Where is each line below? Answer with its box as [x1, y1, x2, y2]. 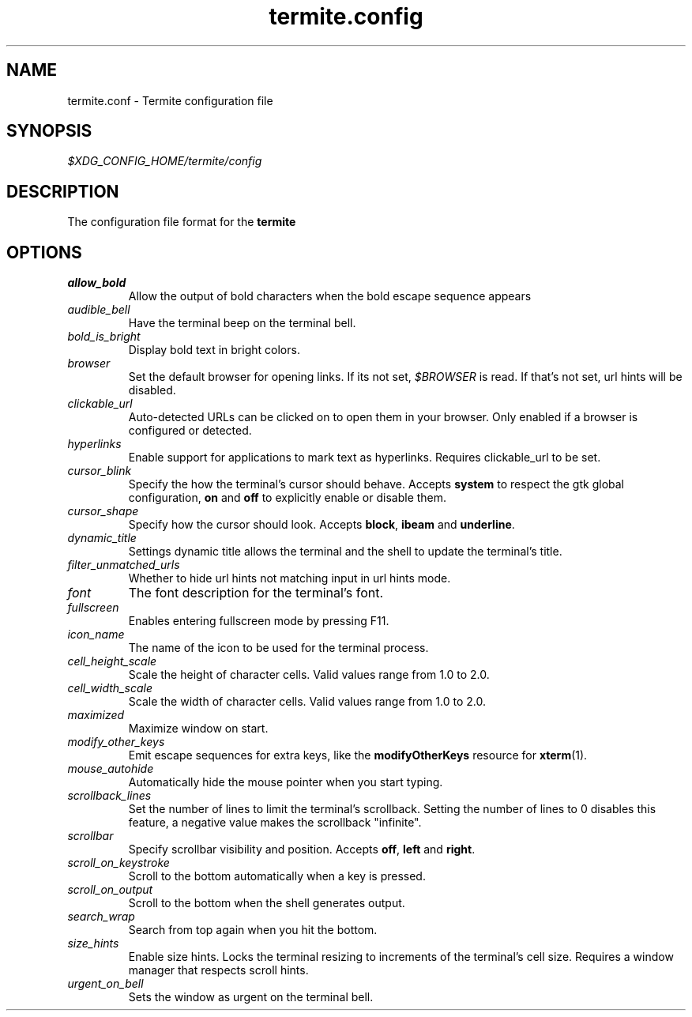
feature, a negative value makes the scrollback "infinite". [128, 815, 422, 830]
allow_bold [67, 276, 126, 290]
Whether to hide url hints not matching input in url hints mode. [128, 571, 451, 586]
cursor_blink [67, 464, 132, 478]
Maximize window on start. [128, 721, 269, 736]
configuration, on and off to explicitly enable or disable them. [128, 491, 447, 505]
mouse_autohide [67, 762, 154, 776]
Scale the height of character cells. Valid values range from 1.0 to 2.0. [128, 668, 490, 682]
